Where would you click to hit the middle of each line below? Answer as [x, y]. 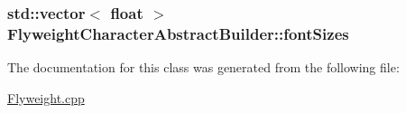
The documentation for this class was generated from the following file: [203, 67]
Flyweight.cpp [46, 97]
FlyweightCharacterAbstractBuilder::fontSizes [178, 33]
